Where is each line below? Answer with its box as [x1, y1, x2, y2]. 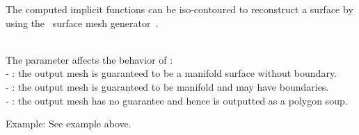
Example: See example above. [6, 116, 131, 131]
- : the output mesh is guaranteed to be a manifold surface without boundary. [6, 66, 337, 80]
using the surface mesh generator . [6, 15, 159, 30]
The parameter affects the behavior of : [6, 52, 173, 66]
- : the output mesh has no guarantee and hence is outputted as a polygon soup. [6, 93, 348, 107]
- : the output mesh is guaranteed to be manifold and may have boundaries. [6, 79, 329, 93]
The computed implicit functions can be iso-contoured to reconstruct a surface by [6, 2, 353, 16]
